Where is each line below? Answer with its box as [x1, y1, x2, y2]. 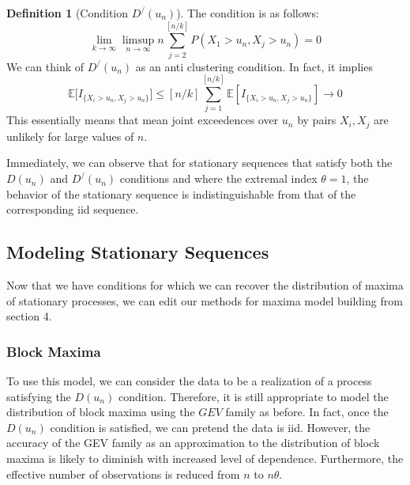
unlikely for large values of [6, 127, 134, 144]
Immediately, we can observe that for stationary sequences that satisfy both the [6, 154, 393, 171]
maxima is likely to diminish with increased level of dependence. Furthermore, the [6, 450, 404, 467]
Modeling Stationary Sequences [6, 240, 269, 264]
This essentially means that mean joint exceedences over [6, 112, 279, 128]
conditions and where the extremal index [119, 170, 318, 187]
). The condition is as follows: [176, 5, 319, 21]
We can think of [6, 58, 85, 74]
